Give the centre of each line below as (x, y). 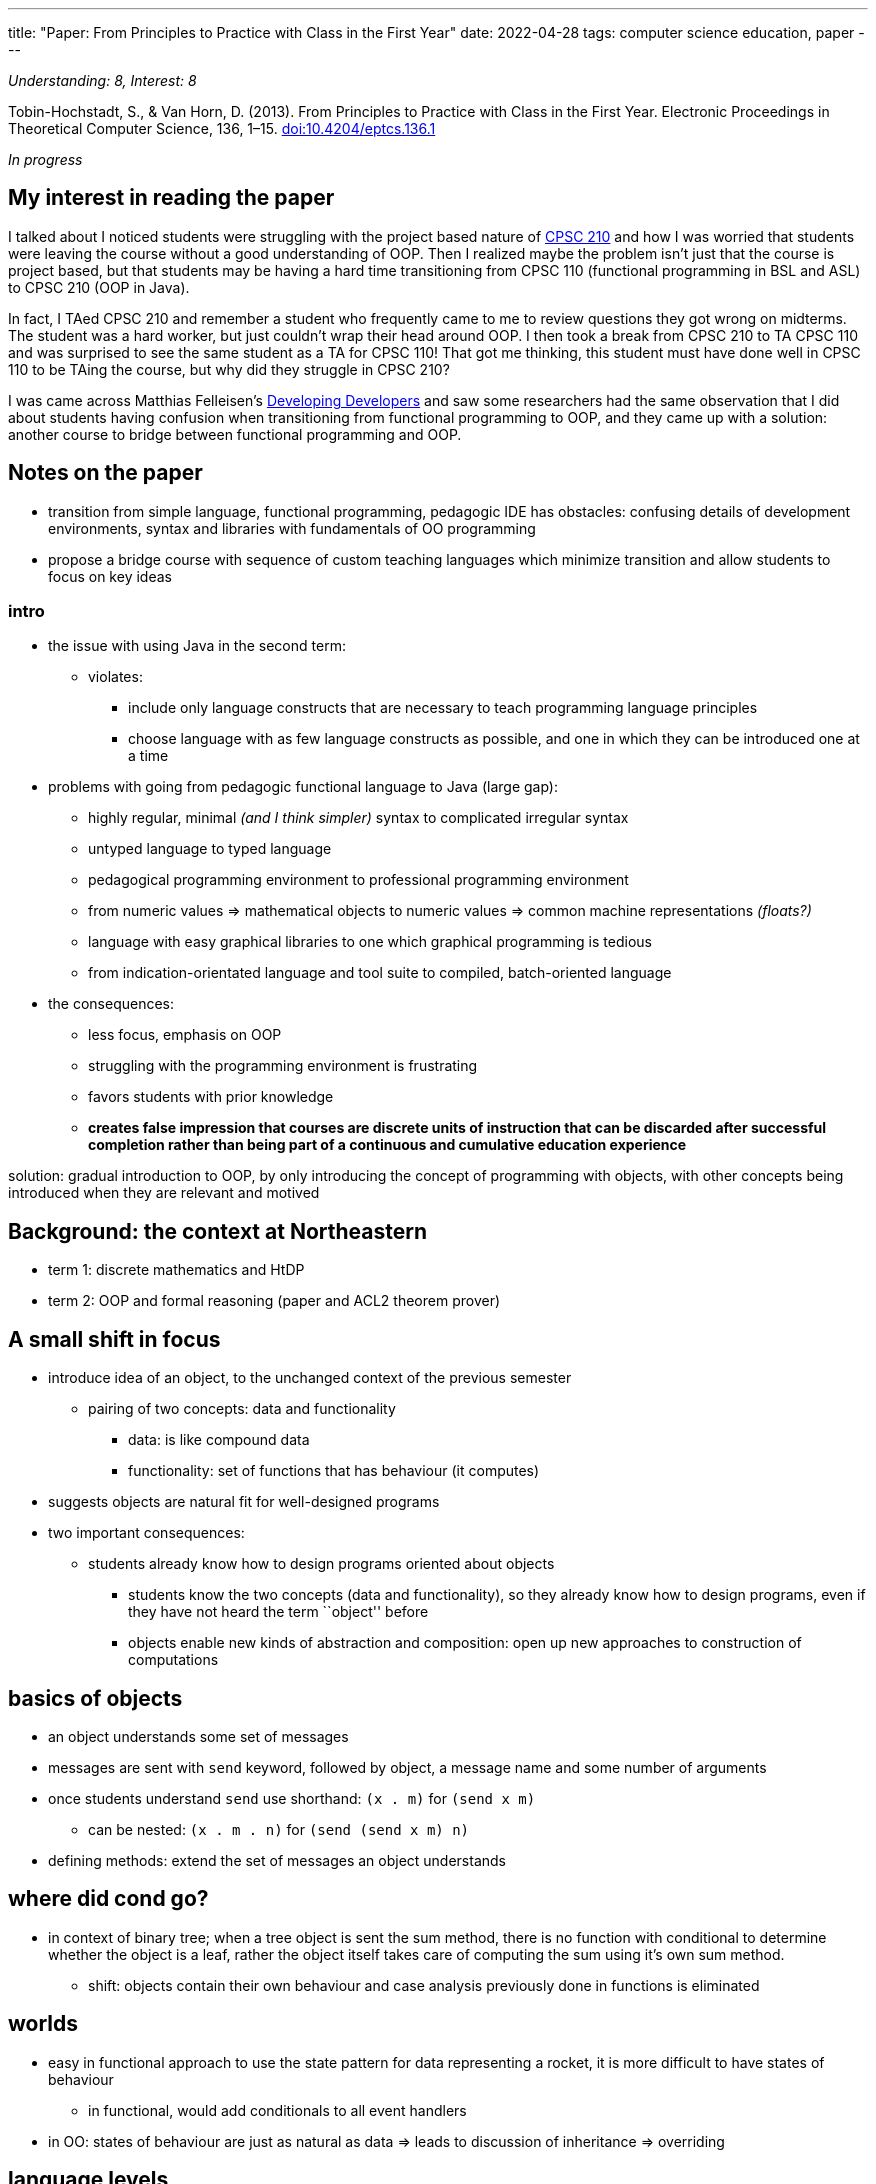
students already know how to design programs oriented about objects (321, 1564)
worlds (43, 2024)
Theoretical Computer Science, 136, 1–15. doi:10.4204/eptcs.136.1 (222, 128)
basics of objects (95, 1698)
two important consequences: (146, 1533)
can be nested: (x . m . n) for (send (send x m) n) (279, 1829)
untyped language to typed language (210, 849)
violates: (115, 677)
